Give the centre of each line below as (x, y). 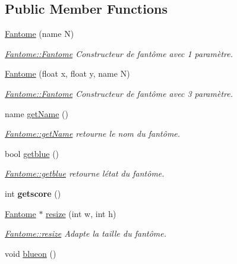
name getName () (37, 113)
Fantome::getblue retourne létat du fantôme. (85, 173)
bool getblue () (32, 153)
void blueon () (31, 253)
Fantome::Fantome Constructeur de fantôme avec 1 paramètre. (119, 53)
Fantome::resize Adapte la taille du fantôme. (86, 233)
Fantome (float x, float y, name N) (67, 73)
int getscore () (33, 193)
